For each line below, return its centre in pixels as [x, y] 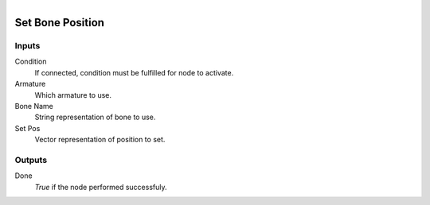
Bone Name [34, 106]
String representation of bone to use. [95, 117]
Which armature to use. [73, 95]
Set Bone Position [60, 23]
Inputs [27, 45]
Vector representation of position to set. [100, 140]
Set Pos [27, 128]
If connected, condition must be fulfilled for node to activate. [134, 72]
